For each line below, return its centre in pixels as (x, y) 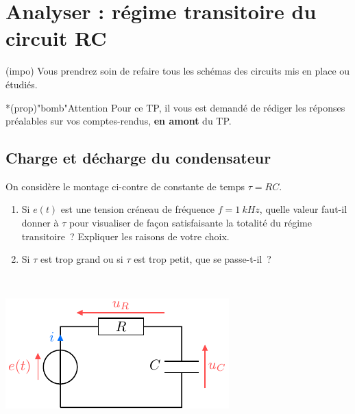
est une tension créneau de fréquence (138, 209)
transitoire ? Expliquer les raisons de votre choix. (125, 236)
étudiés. (22, 84)
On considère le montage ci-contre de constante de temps (125, 186)
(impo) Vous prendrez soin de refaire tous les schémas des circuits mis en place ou (178, 71)
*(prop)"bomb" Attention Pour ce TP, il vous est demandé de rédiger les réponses (175, 107)
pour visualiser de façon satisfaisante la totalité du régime (190, 223)
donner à (40, 223)
